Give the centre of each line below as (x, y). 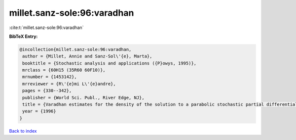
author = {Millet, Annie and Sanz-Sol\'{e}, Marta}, (87, 56)
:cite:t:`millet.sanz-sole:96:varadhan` (46, 28)
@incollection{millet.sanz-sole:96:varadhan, (75, 49)
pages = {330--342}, (47, 91)
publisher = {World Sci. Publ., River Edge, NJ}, (84, 98)
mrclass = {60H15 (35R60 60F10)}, (64, 70)
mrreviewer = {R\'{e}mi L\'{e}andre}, (69, 84)
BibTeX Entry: (23, 36)
